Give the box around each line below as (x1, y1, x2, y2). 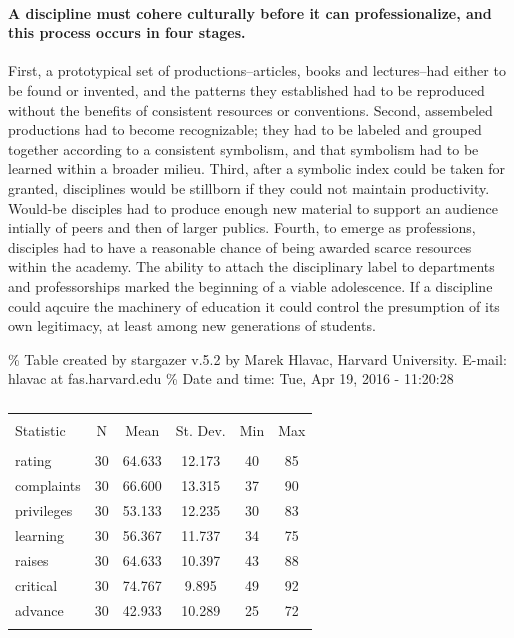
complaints (15, 475, 81, 496)
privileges (15, 500, 73, 521)
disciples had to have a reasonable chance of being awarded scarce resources (8, 236, 472, 257)
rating (15, 450, 52, 471)
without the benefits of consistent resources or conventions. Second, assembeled (8, 99, 493, 120)
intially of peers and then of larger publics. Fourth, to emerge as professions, (8, 217, 476, 238)
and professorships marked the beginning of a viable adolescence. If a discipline (8, 275, 493, 296)
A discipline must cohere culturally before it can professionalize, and (8, 2, 492, 23)
